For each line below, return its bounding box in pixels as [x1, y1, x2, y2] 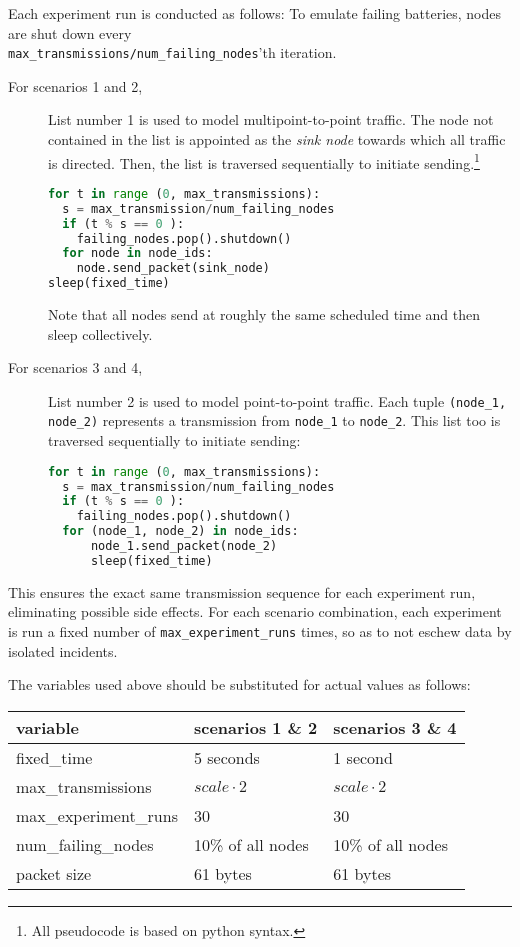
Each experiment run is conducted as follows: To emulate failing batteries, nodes [8, 3, 502, 23]
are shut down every [8, 22, 132, 43]
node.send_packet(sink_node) [76, 261, 270, 276]
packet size [16, 861, 92, 885]
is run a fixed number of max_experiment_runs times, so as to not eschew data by [8, 621, 512, 641]
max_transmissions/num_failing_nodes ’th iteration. [8, 42, 337, 63]
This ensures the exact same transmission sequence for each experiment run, [8, 581, 476, 602]
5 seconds [193, 745, 260, 769]
